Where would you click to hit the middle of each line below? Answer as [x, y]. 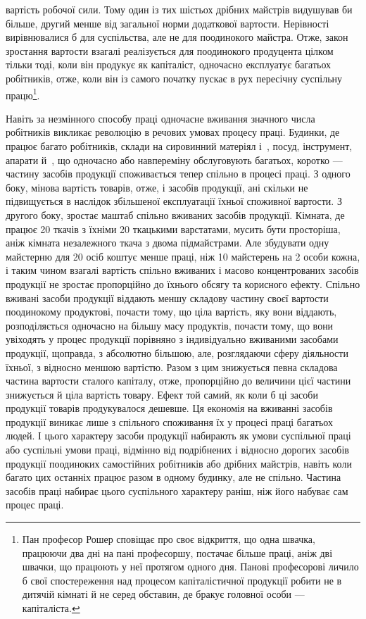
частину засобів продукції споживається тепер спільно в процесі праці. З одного [178, 174]
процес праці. [35, 505]
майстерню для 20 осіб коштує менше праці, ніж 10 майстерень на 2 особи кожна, [183, 256]
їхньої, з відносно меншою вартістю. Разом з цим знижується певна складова [172, 367]
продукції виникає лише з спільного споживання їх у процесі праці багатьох [169, 421]
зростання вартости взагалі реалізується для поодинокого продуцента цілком [170, 50]
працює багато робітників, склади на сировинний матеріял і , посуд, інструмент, [179, 146]
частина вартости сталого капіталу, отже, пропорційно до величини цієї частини [178, 381]
